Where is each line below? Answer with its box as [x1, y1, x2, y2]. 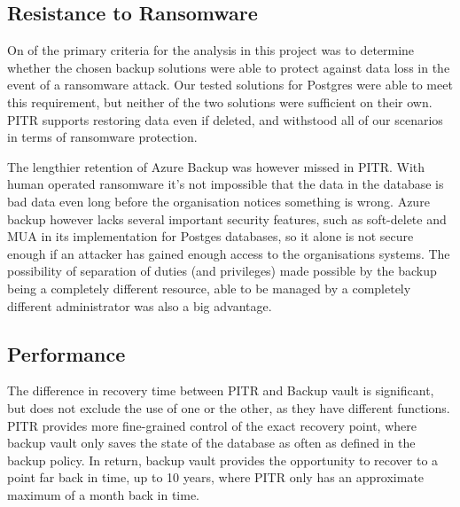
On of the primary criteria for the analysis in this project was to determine [7, 41, 415, 59]
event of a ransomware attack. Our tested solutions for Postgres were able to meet [7, 75, 453, 94]
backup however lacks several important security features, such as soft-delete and [7, 209, 447, 228]
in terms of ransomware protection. [7, 128, 198, 146]
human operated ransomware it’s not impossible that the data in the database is [7, 175, 444, 193]
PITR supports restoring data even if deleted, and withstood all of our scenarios [7, 110, 443, 129]
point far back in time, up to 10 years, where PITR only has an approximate [7, 468, 425, 487]
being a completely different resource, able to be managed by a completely [7, 278, 411, 297]
